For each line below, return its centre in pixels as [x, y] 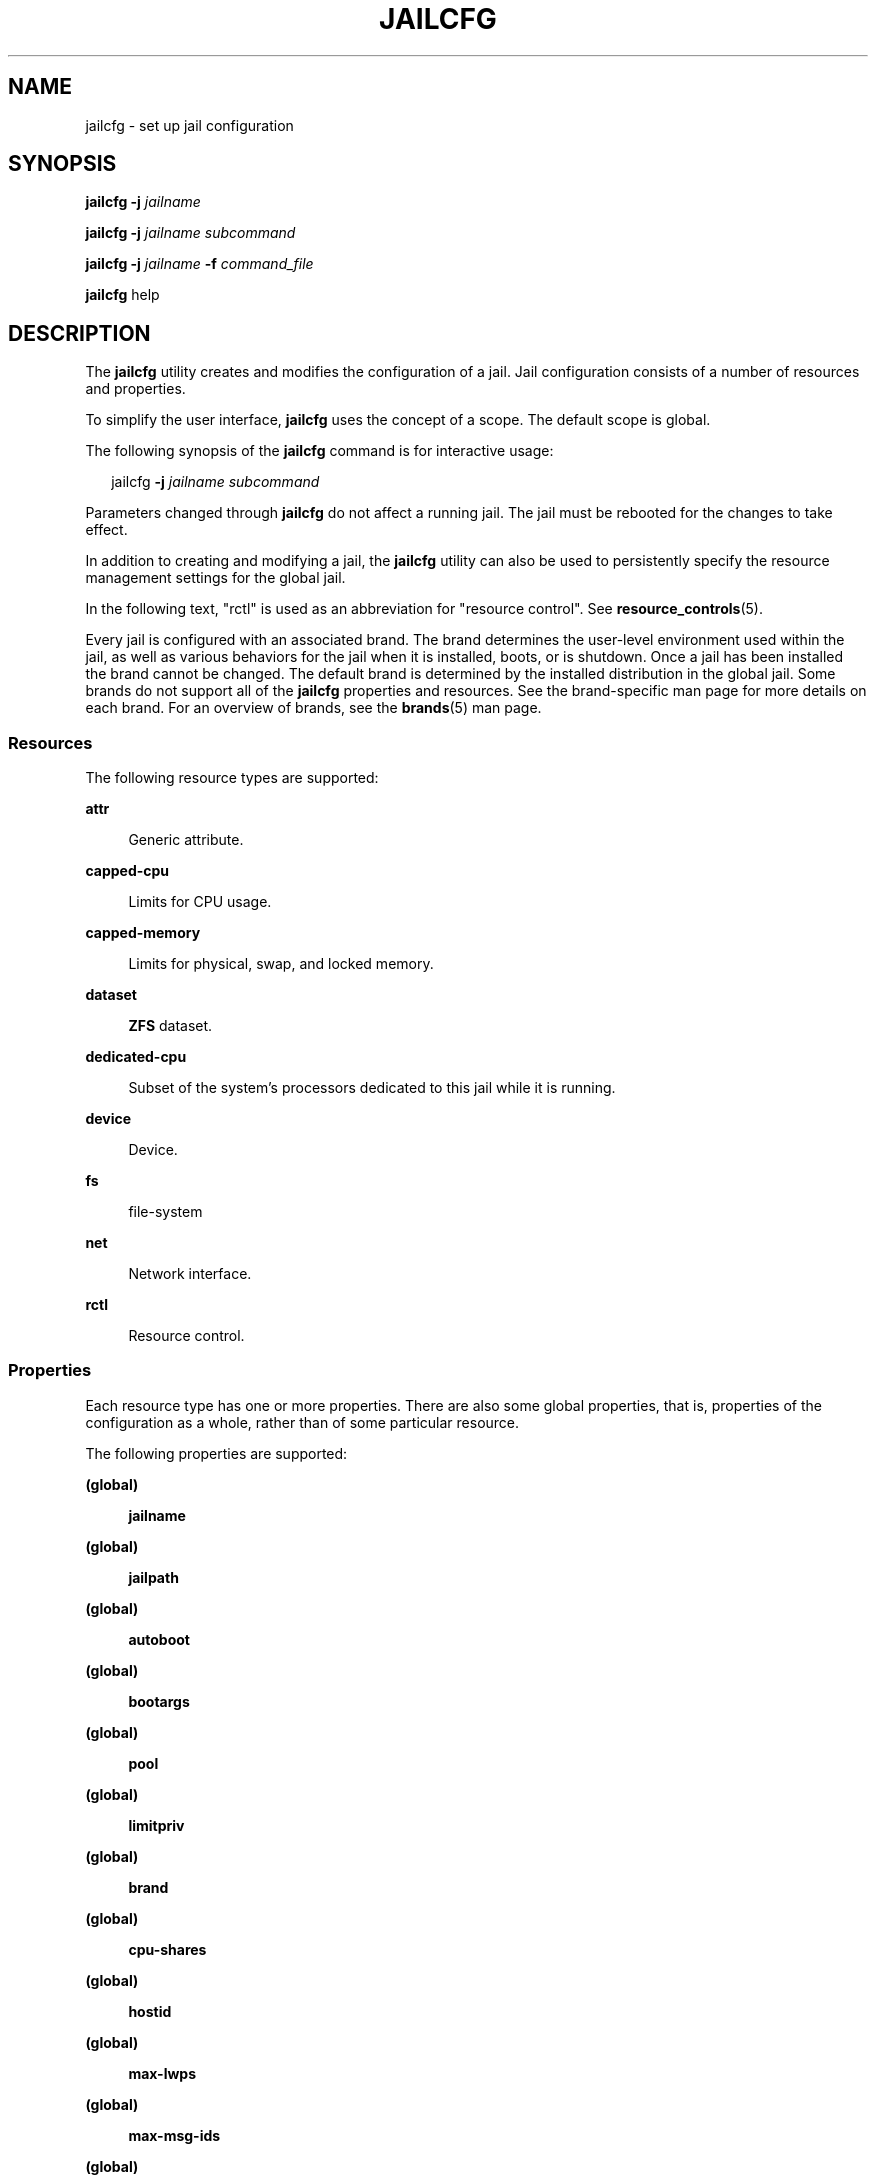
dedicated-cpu [136, 1057]
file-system [165, 1212]
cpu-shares [167, 1949]
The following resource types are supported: [232, 778]
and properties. [135, 389]
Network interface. [190, 1274]
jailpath [153, 1577]
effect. [106, 530]
